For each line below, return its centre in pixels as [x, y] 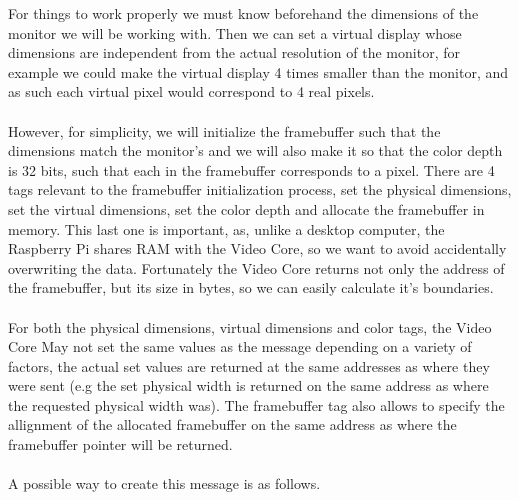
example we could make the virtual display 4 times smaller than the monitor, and [258, 71]
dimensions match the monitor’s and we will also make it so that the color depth [255, 150]
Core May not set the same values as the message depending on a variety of [240, 346]
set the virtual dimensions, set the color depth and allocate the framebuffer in [246, 208]
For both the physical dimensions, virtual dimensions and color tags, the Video [250, 326]
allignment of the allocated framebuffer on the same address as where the [232, 424]
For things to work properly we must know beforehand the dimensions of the [243, 13]
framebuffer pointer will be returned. [120, 444]
